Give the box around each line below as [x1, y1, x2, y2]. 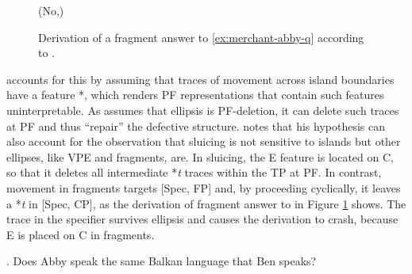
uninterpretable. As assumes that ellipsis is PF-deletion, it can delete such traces [6, 101, 399, 118]
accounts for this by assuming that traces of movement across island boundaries [6, 70, 395, 87]
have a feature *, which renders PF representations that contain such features [6, 86, 384, 103]
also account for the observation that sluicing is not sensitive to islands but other [6, 133, 401, 150]
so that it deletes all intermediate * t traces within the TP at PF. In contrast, [6, 164, 382, 181]
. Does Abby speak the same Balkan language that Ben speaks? [6, 253, 317, 269]
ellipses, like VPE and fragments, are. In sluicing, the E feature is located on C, [6, 148, 394, 165]
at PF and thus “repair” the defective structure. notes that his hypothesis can [6, 117, 386, 134]
